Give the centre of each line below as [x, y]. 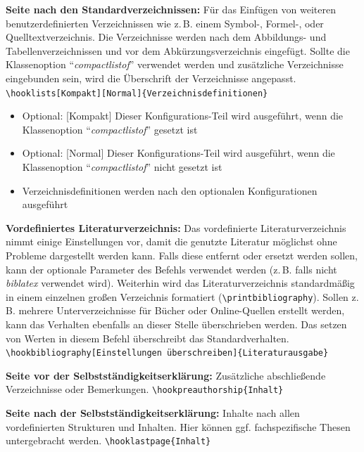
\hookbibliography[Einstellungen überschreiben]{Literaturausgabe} [167, 353]
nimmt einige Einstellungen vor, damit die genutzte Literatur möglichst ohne [171, 241]
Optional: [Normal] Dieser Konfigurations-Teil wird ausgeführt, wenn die [178, 153]
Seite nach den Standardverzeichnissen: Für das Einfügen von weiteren [171, 9]
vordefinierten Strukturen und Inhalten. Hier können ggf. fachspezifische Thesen [178, 426]
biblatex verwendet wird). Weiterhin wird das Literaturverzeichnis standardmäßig [180, 283]
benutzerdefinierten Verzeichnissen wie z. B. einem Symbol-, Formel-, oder [165, 23]
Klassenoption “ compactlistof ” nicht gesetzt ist [122, 167]
